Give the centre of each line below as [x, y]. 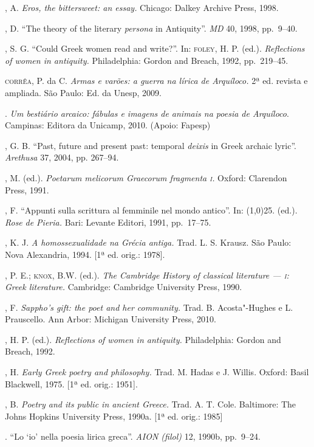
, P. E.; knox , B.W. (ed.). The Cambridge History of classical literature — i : [147, 275]
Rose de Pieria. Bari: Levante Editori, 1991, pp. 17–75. [108, 222]
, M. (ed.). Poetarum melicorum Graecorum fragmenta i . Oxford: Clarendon [146, 177]
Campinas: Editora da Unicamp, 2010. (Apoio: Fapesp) [108, 125]
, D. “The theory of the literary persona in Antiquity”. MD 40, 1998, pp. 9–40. [151, 28]
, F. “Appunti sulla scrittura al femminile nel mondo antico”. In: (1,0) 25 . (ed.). [151, 210]
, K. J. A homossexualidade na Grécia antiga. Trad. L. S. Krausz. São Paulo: [148, 242]
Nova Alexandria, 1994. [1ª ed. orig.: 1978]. [85, 254]
